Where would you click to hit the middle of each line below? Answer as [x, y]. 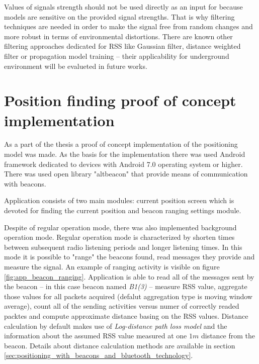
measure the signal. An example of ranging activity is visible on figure [112, 266]
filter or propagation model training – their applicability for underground [117, 56]
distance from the [228, 336]
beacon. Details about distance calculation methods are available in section [120, 345]
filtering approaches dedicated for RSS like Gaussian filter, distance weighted [122, 46]
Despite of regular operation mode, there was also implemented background [120, 227]
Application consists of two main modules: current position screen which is [119, 200]
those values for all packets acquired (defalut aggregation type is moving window [128, 296]
